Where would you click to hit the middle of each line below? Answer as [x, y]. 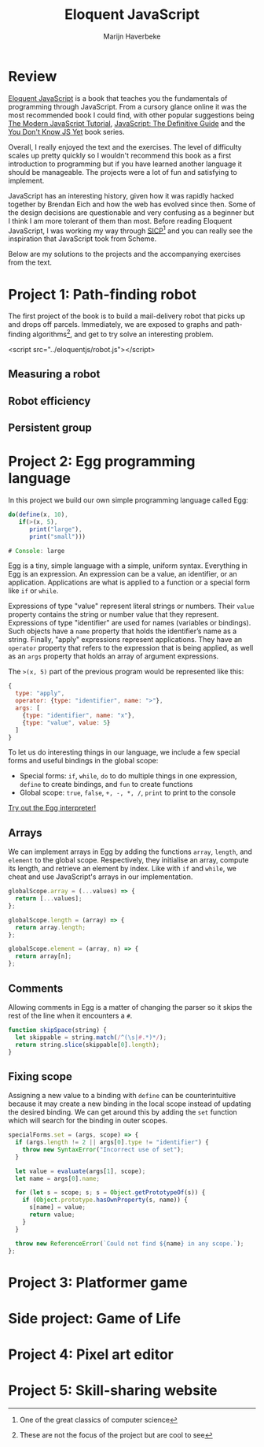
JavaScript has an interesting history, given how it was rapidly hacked [121, 195]
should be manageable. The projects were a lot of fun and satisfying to [123, 172]
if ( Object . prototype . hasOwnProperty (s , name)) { [105, 1200]
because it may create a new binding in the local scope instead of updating [130, 1104]
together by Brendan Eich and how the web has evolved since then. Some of [132, 204]
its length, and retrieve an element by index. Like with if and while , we [123, 869]
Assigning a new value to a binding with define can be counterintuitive [122, 1096]
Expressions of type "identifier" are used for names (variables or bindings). [130, 623]
